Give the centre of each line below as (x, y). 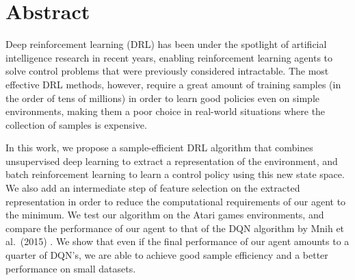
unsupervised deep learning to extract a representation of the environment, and (172, 161)
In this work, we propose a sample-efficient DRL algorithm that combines (159, 148)
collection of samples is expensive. (76, 124)
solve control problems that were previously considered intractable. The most (167, 71)
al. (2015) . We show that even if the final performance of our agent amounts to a (177, 241)
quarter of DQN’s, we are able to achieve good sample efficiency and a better (167, 255)
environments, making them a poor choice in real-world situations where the (166, 111)
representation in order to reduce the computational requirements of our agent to (176, 201)
